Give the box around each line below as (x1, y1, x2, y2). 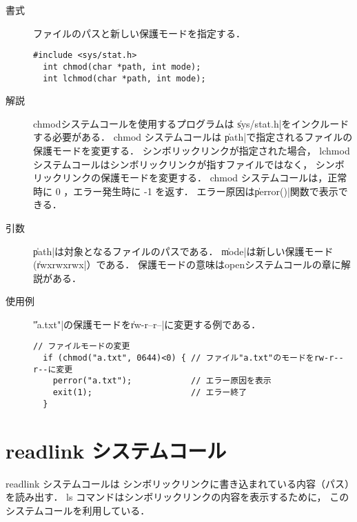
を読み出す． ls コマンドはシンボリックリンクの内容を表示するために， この (6, 490, 349, 504)
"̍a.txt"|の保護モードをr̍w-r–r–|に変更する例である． (33, 317, 261, 331)
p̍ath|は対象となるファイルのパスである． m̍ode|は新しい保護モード (33, 243, 334, 258)
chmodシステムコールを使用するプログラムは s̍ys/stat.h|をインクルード (33, 116, 349, 130)
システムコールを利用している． (6, 503, 150, 517)
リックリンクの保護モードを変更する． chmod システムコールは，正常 (33, 170, 347, 185)
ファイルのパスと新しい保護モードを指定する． (33, 26, 245, 40)
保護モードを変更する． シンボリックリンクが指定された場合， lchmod (33, 143, 350, 157)
